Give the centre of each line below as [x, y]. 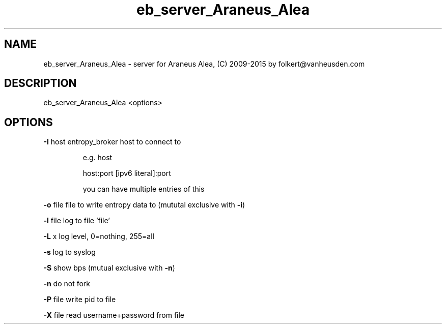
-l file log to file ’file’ [77, 221]
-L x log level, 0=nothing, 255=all [99, 236]
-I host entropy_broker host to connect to [112, 142]
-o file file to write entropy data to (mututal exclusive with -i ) [144, 205]
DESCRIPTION [40, 83]
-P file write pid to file [80, 300]
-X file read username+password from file [114, 315]
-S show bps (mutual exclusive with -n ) [109, 268]
